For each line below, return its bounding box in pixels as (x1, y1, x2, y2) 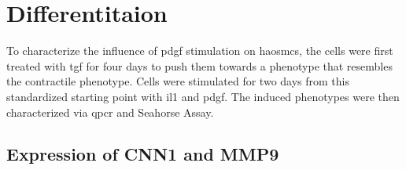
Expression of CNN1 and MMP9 (6, 142, 279, 166)
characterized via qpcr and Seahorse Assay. (6, 103, 214, 120)
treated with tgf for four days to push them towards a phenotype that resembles (6, 57, 393, 74)
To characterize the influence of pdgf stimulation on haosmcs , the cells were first (6, 42, 393, 59)
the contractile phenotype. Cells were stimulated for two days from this (6, 73, 349, 89)
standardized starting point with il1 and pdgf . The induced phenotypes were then (6, 88, 400, 104)
